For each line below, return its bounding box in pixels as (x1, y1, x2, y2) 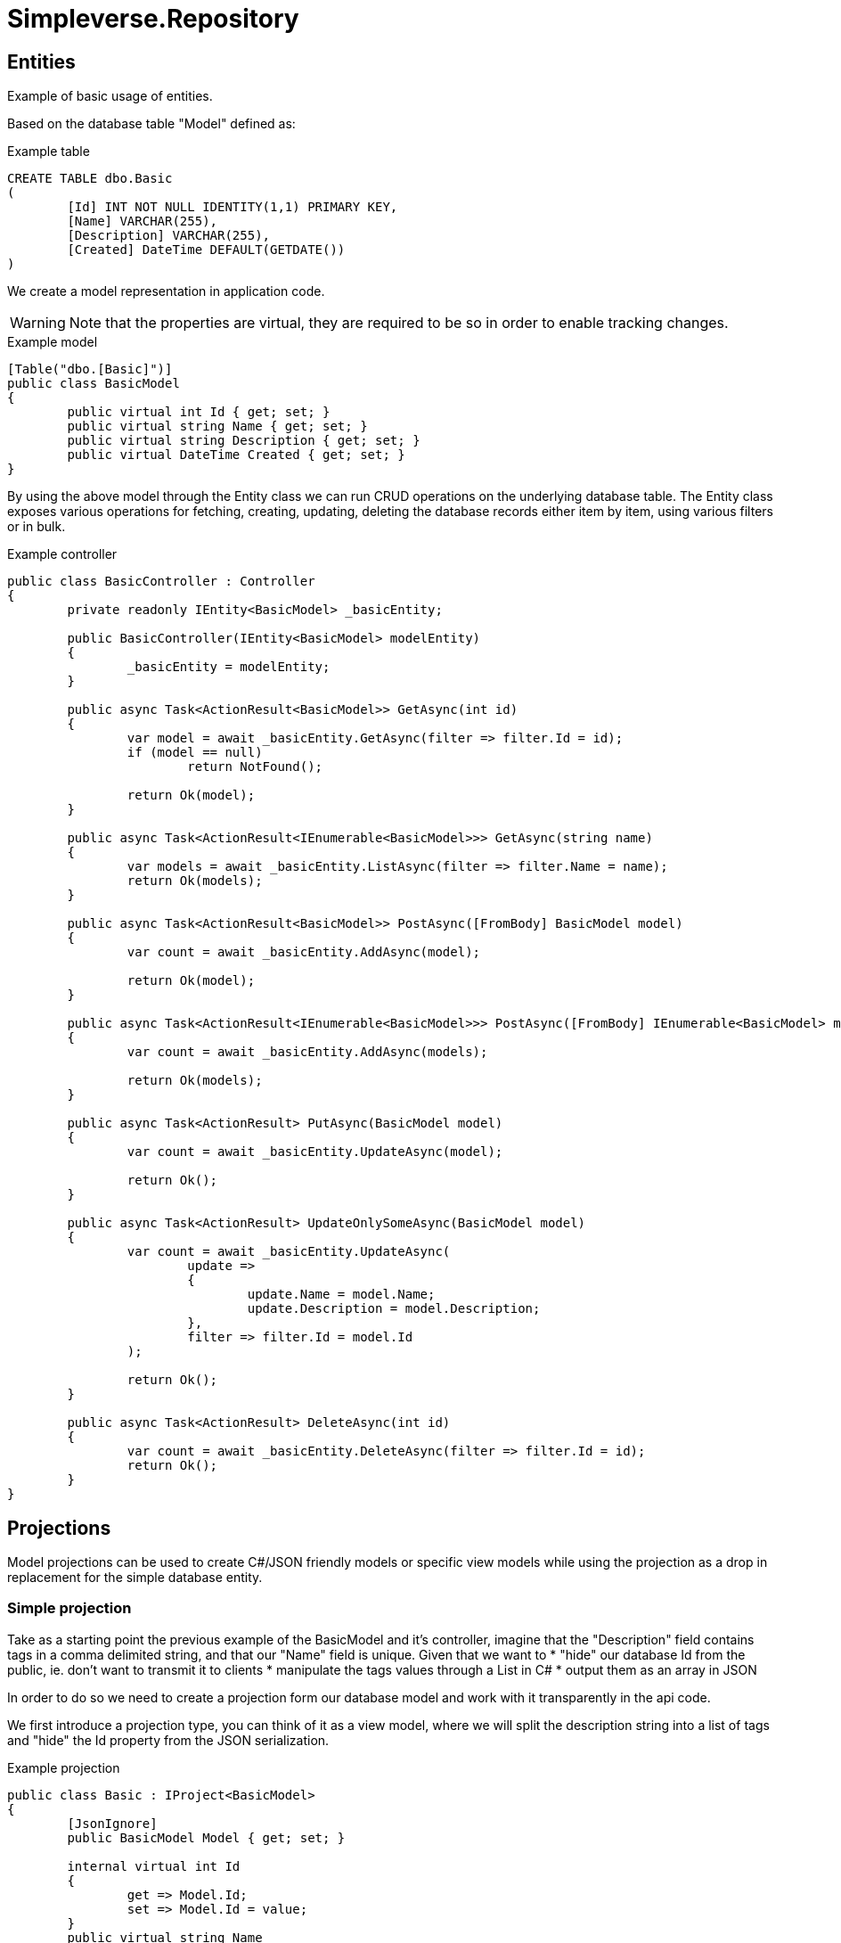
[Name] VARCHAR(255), (67, 214, 218, 229)
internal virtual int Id (67, 1858, 241, 1873)
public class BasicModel (7, 376, 180, 391)
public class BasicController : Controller (7, 574, 315, 589)
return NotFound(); (187, 759, 323, 775)
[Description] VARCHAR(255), (67, 228, 271, 243)
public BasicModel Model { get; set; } (67, 1830, 346, 1845)
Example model (7, 334, 98, 350)
